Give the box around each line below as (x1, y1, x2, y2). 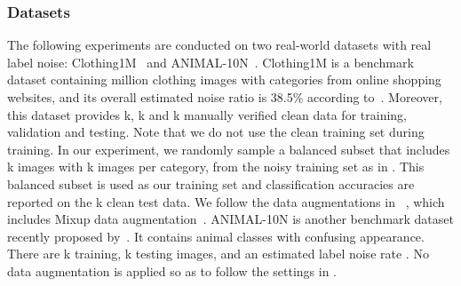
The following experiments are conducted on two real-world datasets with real (7, 36, 432, 54)
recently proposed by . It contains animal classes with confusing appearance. (7, 226, 425, 245)
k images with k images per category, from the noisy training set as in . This (7, 157, 425, 176)
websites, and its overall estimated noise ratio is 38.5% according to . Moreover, (7, 88, 442, 106)
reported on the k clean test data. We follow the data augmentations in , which (7, 192, 445, 211)
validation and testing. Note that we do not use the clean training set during (7, 123, 425, 141)
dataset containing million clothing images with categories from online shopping (7, 70, 441, 89)
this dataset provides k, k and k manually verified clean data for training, (7, 105, 407, 123)
